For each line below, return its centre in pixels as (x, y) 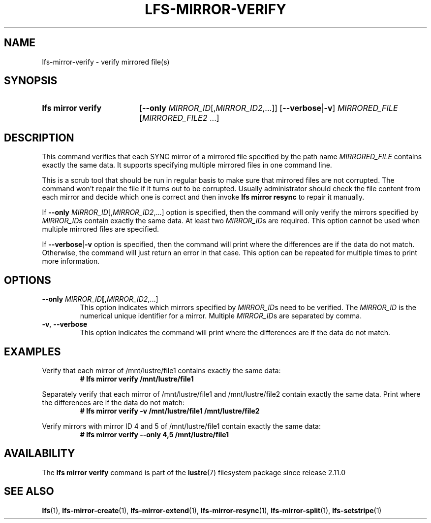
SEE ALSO (29, 491)
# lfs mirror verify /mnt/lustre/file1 (137, 379)
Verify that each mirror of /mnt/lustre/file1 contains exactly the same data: (161, 370)
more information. (71, 261)
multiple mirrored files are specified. (101, 229)
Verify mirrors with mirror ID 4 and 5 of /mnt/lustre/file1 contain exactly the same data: (181, 426)
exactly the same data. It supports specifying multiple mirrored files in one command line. (187, 165)
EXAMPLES (32, 351)
